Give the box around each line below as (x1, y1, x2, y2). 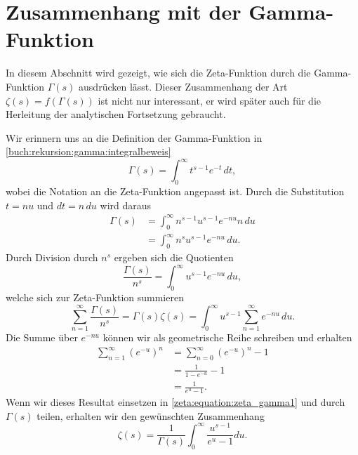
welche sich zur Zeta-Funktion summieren (6, 289, 184, 304)
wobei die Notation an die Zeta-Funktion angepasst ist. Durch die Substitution (6, 184, 345, 199)
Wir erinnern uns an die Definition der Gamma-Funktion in (6, 130, 263, 145)
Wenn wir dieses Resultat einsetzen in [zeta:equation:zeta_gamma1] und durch (6, 395, 345, 409)
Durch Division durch (6, 250, 98, 265)
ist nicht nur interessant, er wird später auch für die (98, 93, 321, 107)
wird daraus (100, 197, 152, 212)
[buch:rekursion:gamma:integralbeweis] (6, 144, 171, 159)
